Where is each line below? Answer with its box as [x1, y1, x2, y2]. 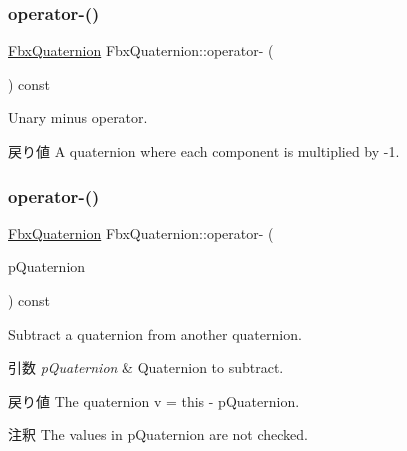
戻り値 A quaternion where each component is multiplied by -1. [8, 141, 400, 161]
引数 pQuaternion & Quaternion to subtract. [8, 357, 284, 378]
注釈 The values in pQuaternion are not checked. [8, 424, 308, 445]
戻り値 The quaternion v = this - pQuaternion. [8, 390, 300, 411]
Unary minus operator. [8, 107, 148, 128]
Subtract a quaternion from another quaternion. [8, 323, 302, 344]
